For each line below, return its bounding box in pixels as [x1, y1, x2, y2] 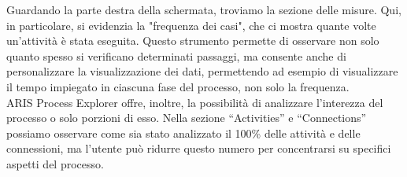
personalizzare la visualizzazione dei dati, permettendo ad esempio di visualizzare [6, 63, 398, 79]
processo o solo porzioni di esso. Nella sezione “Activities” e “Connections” [6, 109, 367, 126]
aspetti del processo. [6, 155, 104, 171]
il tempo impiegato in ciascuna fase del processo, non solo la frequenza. [6, 78, 350, 94]
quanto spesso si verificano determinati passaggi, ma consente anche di [6, 47, 346, 64]
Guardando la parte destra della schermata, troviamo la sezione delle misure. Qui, [6, 2, 401, 17]
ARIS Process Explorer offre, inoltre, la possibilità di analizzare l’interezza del [6, 94, 383, 110]
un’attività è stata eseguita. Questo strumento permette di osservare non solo [6, 32, 379, 49]
